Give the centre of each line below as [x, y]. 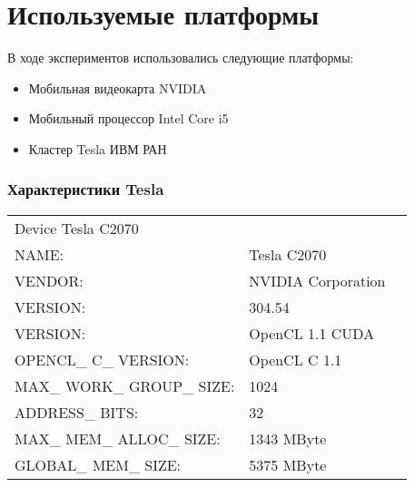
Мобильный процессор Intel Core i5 [128, 118]
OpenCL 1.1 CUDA [312, 333]
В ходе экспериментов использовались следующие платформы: [181, 58]
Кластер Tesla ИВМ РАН [98, 148]
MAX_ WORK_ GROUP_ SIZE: [125, 385]
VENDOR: [49, 280]
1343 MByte [288, 438]
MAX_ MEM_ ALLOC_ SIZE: [118, 438]
